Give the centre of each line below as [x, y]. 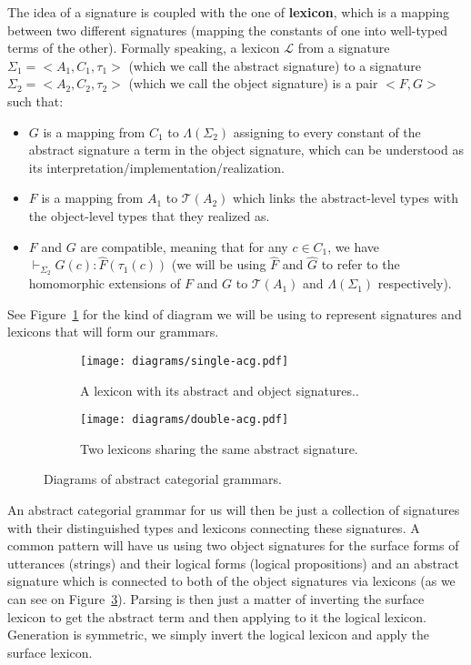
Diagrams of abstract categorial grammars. [163, 479]
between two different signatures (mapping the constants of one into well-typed [228, 30]
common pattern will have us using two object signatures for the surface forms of [233, 545]
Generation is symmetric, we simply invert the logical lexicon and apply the [218, 635]
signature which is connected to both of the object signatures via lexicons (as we [231, 581]
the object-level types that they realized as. [149, 215]
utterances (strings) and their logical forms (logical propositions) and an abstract [234, 563]
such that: [35, 101]
